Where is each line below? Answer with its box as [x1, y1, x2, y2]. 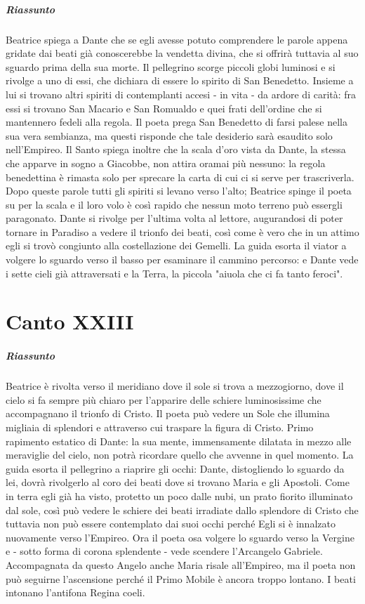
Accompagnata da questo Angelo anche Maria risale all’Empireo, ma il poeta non [6, 557, 356, 572]
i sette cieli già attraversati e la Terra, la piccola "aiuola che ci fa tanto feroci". [6, 265, 343, 280]
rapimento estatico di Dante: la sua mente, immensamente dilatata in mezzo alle [6, 433, 352, 448]
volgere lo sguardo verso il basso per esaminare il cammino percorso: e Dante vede [6, 252, 359, 267]
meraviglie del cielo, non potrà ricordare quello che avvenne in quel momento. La [6, 447, 354, 462]
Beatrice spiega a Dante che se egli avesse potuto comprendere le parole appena [6, 32, 348, 46]
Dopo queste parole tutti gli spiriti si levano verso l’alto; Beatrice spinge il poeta [6, 183, 352, 198]
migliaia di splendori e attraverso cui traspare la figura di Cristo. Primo [6, 419, 314, 434]
